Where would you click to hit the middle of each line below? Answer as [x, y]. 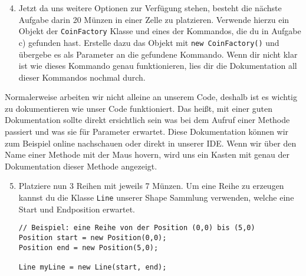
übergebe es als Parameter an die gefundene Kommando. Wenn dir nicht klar [158, 54]
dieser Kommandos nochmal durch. [82, 77]
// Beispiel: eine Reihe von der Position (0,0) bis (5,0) [137, 228]
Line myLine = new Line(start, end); [93, 267]
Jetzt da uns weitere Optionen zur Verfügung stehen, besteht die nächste [150, 8]
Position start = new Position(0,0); [93, 237]
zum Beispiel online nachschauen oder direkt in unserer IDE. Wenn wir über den [151, 143]
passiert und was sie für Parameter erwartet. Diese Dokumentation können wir [147, 132]
